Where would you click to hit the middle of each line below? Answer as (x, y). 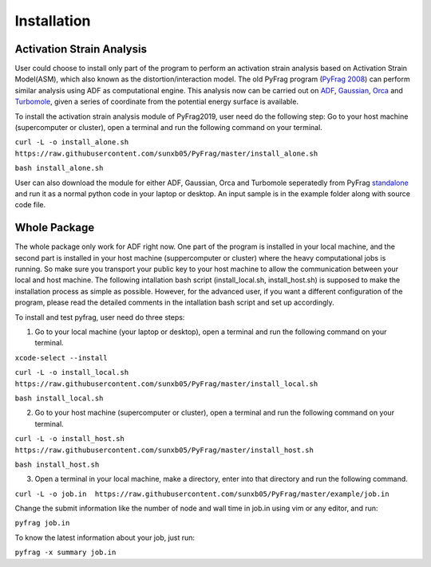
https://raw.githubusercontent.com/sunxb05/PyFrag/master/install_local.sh (166, 384)
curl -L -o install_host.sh (70, 439)
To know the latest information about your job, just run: (105, 537)
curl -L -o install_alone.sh (72, 142)
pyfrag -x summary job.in (65, 553)
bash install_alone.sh (59, 168)
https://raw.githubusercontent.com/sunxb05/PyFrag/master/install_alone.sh (166, 153)
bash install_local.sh (59, 398)
